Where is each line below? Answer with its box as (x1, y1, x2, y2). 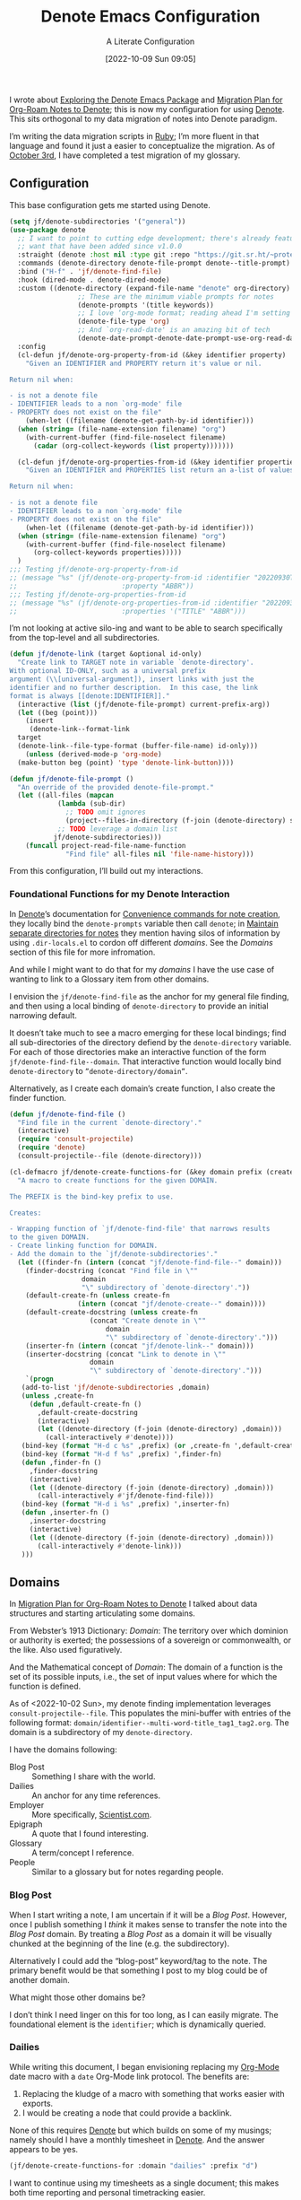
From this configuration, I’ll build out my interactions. (9, 866, 203, 877)
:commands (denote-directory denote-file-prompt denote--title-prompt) (17, 258, 291, 268)
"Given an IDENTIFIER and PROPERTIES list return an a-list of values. (25, 466, 298, 475)
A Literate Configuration (106, 36, 195, 47)
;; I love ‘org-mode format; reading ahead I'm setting (77, 309, 291, 318)
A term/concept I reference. (31, 1847, 134, 1858)
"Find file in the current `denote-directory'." (17, 1118, 202, 1127)
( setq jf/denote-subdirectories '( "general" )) (9, 217, 186, 226)
